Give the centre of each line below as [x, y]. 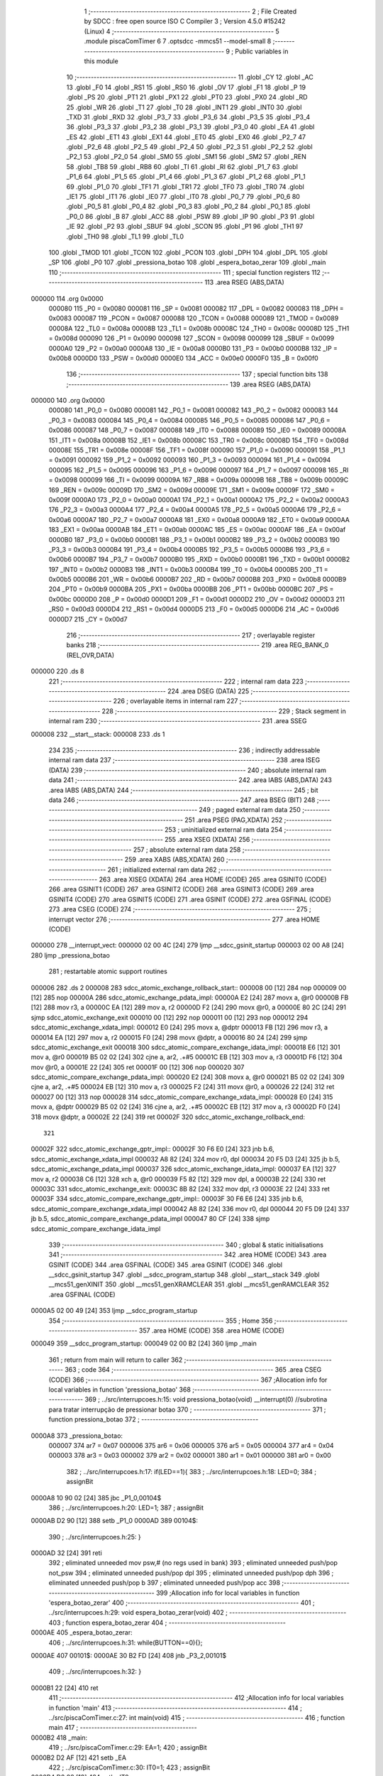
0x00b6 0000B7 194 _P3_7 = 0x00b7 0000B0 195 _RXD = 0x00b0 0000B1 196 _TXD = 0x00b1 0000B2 [199, 559]
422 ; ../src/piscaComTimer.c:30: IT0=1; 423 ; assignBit [129, 1767]
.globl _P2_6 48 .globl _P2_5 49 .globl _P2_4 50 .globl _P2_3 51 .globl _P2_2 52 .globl [189, 147]
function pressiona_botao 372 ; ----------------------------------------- [154, 1419]
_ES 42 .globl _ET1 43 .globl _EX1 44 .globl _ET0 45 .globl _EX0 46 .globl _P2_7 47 [186, 137]
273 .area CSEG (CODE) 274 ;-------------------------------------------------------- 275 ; [180, 909]
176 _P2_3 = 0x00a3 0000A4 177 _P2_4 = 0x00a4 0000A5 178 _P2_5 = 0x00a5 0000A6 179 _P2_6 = [195, 510]
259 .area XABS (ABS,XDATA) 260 [174, 860]
